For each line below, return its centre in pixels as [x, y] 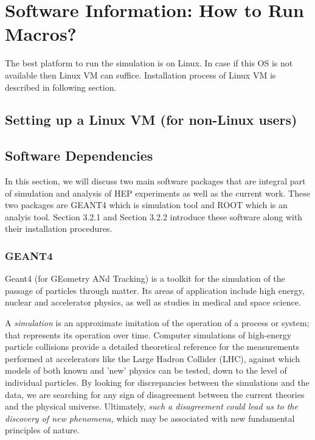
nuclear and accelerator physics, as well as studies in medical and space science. [153, 302]
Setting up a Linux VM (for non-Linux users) [151, 120]
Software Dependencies [79, 155]
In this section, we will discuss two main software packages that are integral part [155, 181]
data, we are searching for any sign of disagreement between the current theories [155, 394]
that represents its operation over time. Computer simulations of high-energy [148, 334]
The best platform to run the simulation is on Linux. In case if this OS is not [149, 63]
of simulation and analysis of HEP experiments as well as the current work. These [157, 193]
